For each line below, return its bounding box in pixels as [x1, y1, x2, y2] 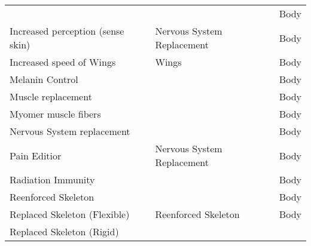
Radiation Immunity [10, 173, 95, 186]
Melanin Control [10, 72, 78, 86]
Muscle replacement [10, 90, 92, 103]
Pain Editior [10, 148, 62, 162]
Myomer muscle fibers [10, 107, 101, 121]
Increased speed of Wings [10, 55, 116, 69]
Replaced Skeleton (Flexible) [10, 207, 130, 221]
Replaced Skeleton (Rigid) [10, 225, 119, 238]
